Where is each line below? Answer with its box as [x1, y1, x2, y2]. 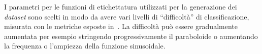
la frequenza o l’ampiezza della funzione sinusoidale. [4, 40, 166, 51]
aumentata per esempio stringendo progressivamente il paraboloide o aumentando [4, 30, 258, 41]
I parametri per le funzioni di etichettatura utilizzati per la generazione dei [4, 1, 237, 11]
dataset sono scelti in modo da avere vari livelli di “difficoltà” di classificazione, [4, 11, 249, 21]
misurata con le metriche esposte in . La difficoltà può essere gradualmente [4, 21, 238, 31]
